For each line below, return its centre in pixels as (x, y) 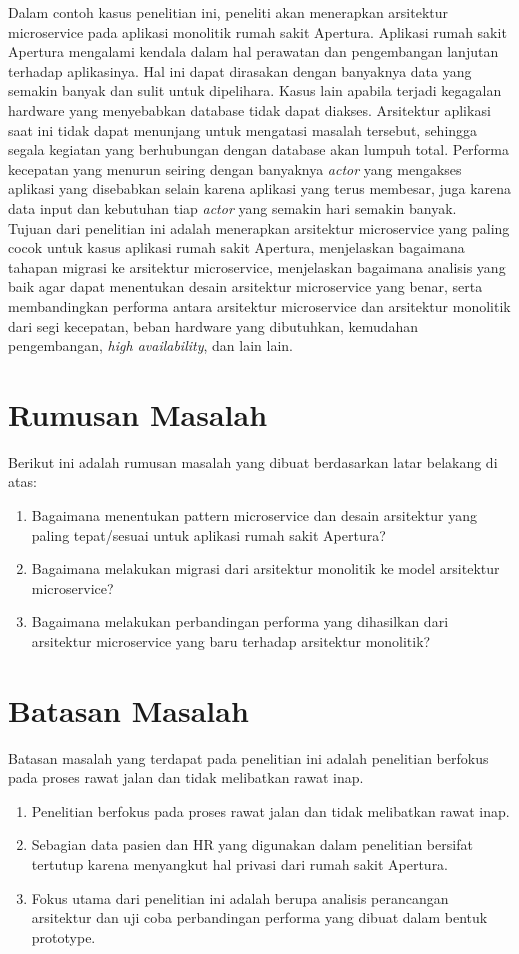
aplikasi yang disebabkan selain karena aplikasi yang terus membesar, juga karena (260, 188)
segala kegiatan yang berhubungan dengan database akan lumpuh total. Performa (259, 149)
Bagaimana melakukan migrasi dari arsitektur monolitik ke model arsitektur (265, 568)
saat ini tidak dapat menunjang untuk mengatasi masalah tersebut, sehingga (243, 129)
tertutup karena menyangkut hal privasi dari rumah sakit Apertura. (240, 864)
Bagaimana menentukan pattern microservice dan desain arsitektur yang (254, 515)
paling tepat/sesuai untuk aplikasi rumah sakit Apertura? (208, 534)
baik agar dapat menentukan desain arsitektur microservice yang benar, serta (245, 286)
